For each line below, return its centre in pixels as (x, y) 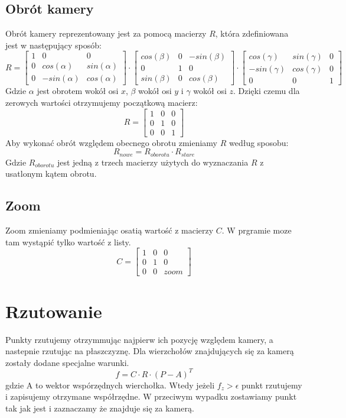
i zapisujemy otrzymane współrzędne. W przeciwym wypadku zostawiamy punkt (151, 396)
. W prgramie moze (257, 230)
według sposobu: (259, 142)
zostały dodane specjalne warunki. (67, 362)
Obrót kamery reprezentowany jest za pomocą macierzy (106, 33)
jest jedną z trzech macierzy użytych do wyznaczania (153, 162)
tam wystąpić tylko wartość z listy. (68, 242)
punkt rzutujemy (272, 385)
